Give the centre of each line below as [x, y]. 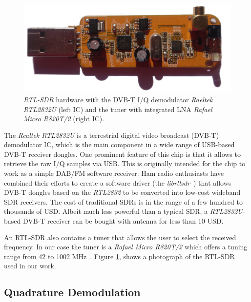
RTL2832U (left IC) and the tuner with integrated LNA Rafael [118, 109]
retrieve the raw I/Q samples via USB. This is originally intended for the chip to [125, 163]
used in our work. [30, 266]
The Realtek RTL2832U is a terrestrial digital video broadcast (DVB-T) [112, 135]
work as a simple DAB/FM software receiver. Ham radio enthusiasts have [114, 173]
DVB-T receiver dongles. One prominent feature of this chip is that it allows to [122, 154]
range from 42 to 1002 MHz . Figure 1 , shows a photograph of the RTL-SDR [119, 256]
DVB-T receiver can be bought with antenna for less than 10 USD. [123, 221]
